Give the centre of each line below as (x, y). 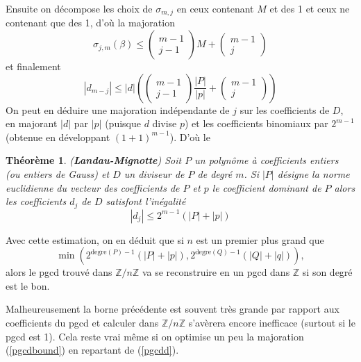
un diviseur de (154, 174)
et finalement (33, 66)
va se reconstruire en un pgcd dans (216, 272)
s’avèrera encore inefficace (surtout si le (272, 323)
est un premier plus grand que (260, 239)
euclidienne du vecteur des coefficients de (93, 187)
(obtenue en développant (58, 137)
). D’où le (190, 137)
